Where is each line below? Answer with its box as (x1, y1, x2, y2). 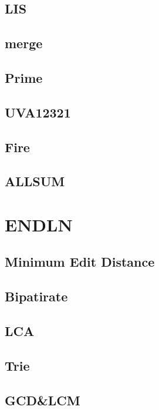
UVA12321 (5, 103, 71, 121)
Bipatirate (5, 287, 68, 305)
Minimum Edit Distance (5, 253, 155, 271)
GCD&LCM (5, 391, 80, 409)
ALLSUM (5, 172, 65, 190)
